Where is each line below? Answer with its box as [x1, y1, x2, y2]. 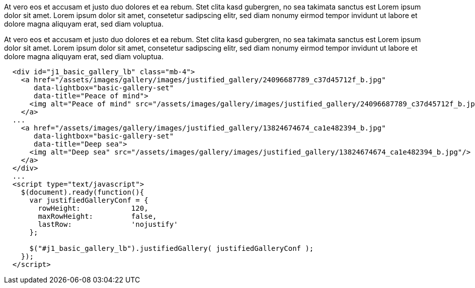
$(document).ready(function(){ [21, 188, 144, 196]
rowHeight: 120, [38, 204, 148, 212]
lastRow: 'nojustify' [38, 220, 178, 228]
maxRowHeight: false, [38, 212, 157, 220]
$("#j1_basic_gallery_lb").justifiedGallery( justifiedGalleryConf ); [29, 244, 314, 252]
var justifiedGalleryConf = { [29, 196, 148, 204]
